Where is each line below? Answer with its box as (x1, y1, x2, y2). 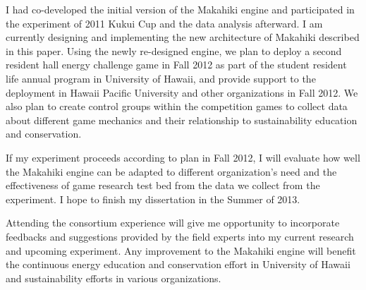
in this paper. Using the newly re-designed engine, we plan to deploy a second (6, 43, 342, 58)
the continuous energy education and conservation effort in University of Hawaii (6, 257, 350, 272)
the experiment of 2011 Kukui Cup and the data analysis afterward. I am (6, 16, 323, 30)
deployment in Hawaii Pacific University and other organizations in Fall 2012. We (6, 85, 358, 99)
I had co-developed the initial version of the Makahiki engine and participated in (6, 2, 355, 16)
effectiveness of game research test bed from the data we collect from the (6, 178, 320, 193)
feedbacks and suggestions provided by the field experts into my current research (6, 229, 354, 243)
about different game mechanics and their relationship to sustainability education (6, 112, 358, 127)
